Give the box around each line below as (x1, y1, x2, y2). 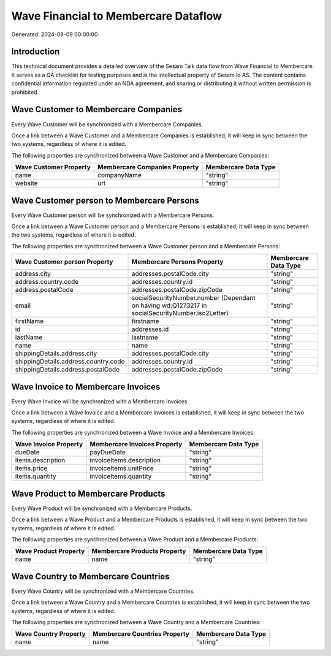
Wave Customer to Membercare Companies (11, 104, 182, 115)
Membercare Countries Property (92, 630, 190, 638)
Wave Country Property (15, 630, 86, 638)
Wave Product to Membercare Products (11, 488, 165, 499)
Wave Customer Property (15, 163, 91, 172)
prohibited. (11, 88, 39, 96)
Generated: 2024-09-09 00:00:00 (11, 31, 98, 38)
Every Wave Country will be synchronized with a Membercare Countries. (11, 587, 195, 595)
